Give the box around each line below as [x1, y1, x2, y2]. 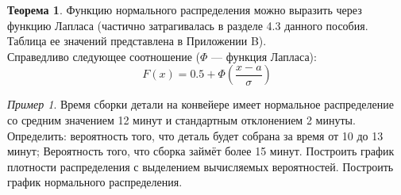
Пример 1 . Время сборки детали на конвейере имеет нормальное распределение [7, 96, 394, 113]
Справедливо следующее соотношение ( [7, 48, 201, 64]
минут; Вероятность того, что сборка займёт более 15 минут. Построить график [7, 143, 395, 159]
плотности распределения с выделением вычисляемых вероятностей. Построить [7, 158, 394, 174]
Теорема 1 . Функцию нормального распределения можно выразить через [7, 2, 362, 17]
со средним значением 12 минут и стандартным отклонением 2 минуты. [7, 111, 356, 128]
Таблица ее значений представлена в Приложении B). [7, 32, 267, 49]
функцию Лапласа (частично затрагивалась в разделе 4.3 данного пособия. [7, 17, 368, 33]
